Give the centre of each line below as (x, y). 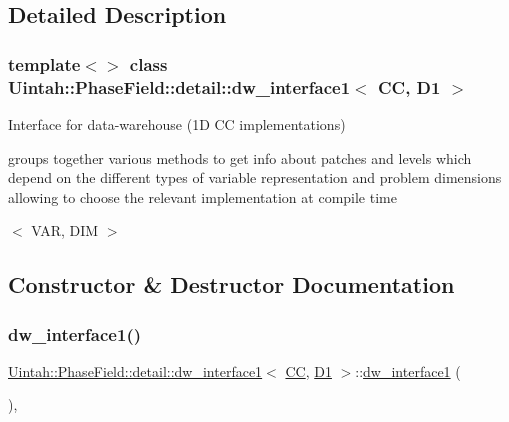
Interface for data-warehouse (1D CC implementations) (177, 123)
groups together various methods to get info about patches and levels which (240, 157)
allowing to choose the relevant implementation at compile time (202, 196)
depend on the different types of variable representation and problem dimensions (255, 177)
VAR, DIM (65, 230)
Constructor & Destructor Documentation (231, 284)
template (44, 63)
